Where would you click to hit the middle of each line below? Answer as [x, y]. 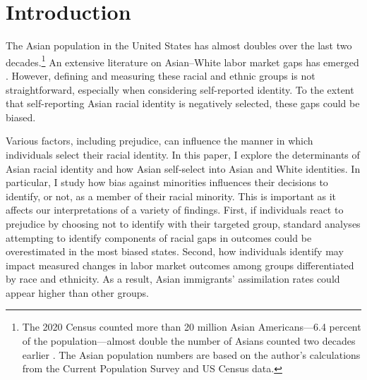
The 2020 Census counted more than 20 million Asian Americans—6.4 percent [192, 327]
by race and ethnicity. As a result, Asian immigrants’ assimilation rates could [173, 279]
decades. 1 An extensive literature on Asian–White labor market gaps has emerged [182, 61]
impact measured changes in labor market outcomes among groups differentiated [180, 265]
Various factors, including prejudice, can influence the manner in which [160, 141]
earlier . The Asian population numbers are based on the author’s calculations [191, 354]
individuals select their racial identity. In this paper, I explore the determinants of [183, 154]
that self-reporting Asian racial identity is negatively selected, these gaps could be [183, 103]
